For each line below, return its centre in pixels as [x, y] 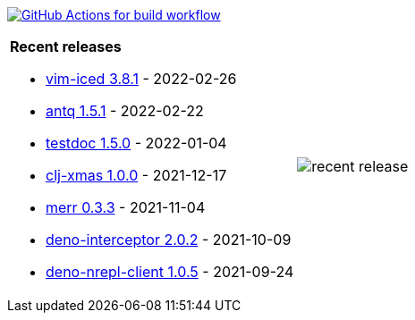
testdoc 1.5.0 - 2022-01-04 [136, 143]
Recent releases [66, 46]
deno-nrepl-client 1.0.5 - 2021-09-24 [170, 272]
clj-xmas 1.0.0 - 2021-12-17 [136, 175]
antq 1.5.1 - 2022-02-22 [125, 111]
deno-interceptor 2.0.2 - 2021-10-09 [169, 240]
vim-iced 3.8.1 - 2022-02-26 [141, 79]
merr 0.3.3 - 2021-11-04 [126, 207]
